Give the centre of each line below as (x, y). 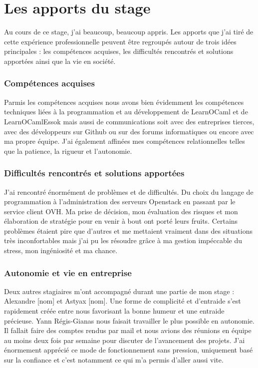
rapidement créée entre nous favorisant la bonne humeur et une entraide (114, 311)
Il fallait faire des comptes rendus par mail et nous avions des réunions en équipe (128, 330)
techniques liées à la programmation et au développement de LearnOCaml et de (126, 112)
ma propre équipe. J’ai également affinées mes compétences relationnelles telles (125, 141)
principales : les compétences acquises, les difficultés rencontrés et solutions (119, 51)
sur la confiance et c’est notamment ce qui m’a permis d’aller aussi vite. (114, 360)
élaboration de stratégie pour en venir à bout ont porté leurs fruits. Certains (121, 221)
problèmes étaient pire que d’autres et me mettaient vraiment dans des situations (128, 230)
